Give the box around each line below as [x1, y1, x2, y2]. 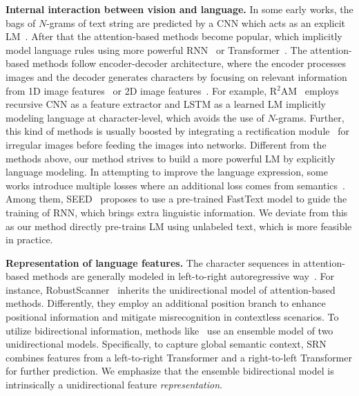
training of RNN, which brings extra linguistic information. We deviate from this [6, 205, 348, 219]
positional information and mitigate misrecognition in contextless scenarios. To [6, 310, 339, 324]
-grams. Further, [275, 110, 345, 124]
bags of [6, 15, 36, 30]
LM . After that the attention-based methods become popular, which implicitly [6, 29, 342, 44]
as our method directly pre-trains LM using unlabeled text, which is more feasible [6, 218, 352, 233]
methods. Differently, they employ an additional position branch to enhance [6, 296, 326, 310]
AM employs [280, 83, 339, 97]
